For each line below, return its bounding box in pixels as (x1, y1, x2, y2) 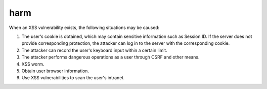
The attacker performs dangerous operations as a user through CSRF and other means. (21, 54, 200, 60)
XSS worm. (21, 61, 44, 67)
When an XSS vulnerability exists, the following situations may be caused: (9, 25, 160, 30)
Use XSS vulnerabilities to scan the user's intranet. (21, 75, 125, 81)
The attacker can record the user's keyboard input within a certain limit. (21, 47, 168, 53)
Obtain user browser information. (21, 68, 89, 74)
